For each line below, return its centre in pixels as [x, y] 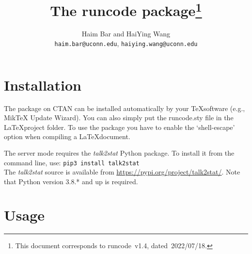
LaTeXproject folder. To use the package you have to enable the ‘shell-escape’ [119, 127]
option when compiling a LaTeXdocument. [67, 136]
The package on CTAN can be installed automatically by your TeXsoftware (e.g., [125, 108]
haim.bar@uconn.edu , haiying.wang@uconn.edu [126, 43]
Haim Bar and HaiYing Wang [126, 34]
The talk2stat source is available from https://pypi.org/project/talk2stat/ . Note [122, 172]
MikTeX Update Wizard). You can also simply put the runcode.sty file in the [119, 118]
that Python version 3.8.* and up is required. [71, 181]
